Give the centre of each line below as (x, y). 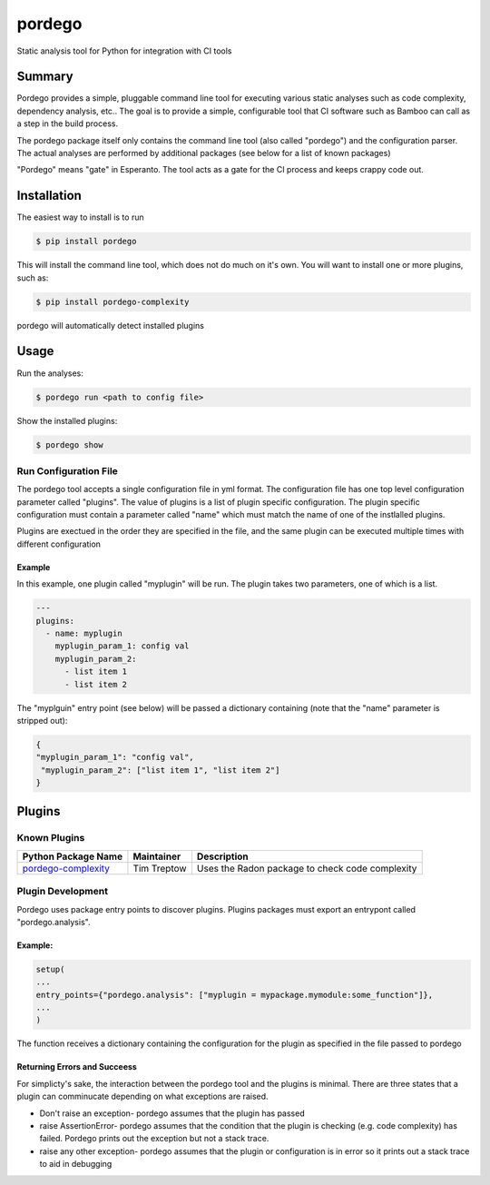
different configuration (59, 544)
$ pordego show (69, 444)
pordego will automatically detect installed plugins (110, 325)
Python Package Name (72, 856)
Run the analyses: (50, 373)
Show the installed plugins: (67, 420)
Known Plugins (51, 838)
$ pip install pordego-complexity (113, 301)
